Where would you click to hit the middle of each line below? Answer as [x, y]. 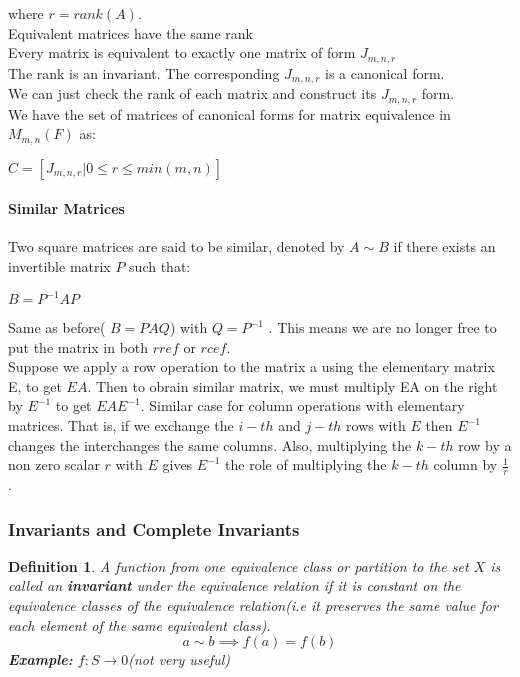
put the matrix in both [78, 346]
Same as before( [57, 327]
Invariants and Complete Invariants [154, 528]
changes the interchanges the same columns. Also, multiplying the [210, 444]
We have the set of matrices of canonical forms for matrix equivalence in [229, 113]
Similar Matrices [66, 208]
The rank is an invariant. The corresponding [144, 72]
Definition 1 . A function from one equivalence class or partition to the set [238, 565]
